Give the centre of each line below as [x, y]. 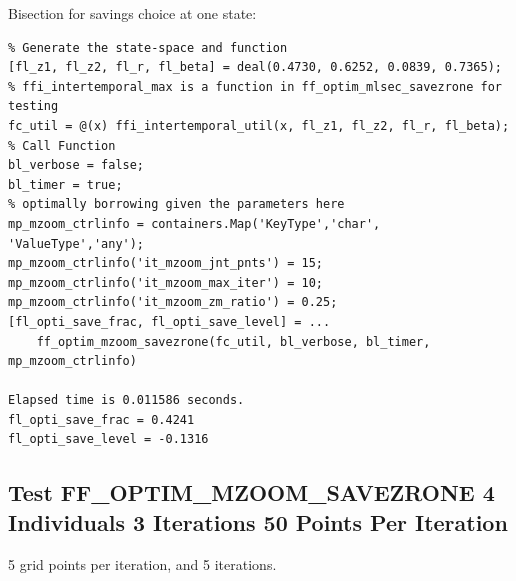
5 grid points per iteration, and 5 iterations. [142, 563]
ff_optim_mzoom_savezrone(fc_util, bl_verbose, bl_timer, [233, 341]
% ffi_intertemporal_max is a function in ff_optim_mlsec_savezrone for [255, 86]
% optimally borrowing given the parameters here [176, 204]
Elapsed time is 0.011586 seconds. [126, 400]
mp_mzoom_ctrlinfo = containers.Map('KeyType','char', [194, 223]
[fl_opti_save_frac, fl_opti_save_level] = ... [169, 321]
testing [33, 106]
